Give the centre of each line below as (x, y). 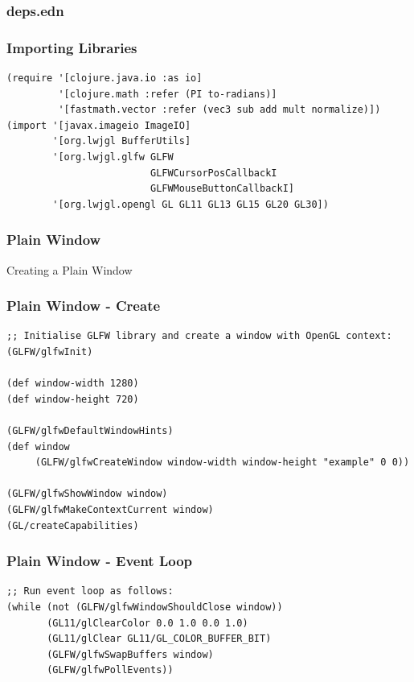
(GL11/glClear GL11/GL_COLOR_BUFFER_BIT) (159, 639)
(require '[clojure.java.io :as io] (105, 79)
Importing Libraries (72, 47)
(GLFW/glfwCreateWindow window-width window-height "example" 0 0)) (222, 463)
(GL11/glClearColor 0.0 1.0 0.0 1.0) (148, 623)
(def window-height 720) (73, 399)
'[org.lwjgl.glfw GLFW (113, 157)
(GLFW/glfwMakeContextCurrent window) (110, 509)
